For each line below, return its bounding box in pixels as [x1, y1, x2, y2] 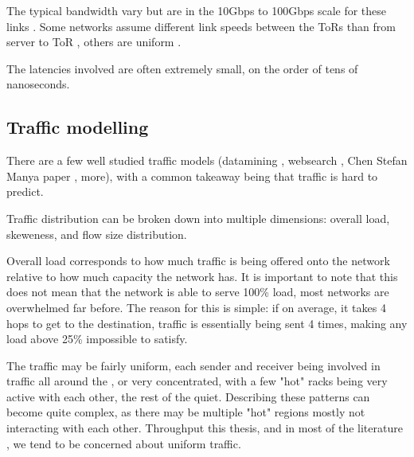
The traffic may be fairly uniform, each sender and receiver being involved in [6, 357, 381, 373]
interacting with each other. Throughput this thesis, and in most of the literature [6, 420, 403, 436]
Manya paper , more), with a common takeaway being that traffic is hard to [6, 167, 378, 184]
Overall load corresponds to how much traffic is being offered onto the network [6, 252, 390, 269]
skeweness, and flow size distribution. [6, 225, 187, 242]
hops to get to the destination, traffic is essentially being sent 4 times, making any [6, 314, 408, 331]
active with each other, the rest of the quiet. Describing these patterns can [6, 388, 370, 404]
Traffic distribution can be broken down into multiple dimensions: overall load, [6, 209, 390, 226]
